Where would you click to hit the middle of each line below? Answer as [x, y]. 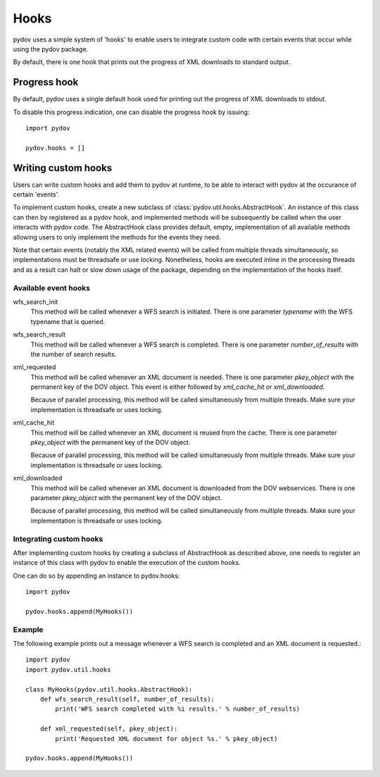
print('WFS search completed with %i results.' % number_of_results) [178, 709]
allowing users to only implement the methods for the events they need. [117, 237]
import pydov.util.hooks [68, 670]
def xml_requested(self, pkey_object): [109, 729]
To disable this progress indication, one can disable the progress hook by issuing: [131, 112]
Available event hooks [52, 287]
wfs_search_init [36, 302]
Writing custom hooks [63, 168]
